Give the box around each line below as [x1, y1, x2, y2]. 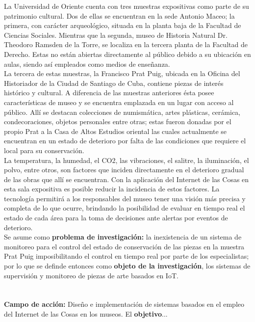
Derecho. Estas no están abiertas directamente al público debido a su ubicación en [4, 49, 251, 59]
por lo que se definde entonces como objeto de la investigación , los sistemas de [4, 261, 251, 271]
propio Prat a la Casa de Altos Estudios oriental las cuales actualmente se [4, 126, 227, 136]
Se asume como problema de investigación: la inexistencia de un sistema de [4, 232, 242, 242]
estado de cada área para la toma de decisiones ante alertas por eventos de [4, 213, 228, 223]
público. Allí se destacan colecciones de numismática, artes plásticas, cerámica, [4, 107, 240, 117]
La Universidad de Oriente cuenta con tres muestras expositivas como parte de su [4, 1, 249, 11]
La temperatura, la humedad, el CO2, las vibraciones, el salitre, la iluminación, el [4, 155, 249, 165]
